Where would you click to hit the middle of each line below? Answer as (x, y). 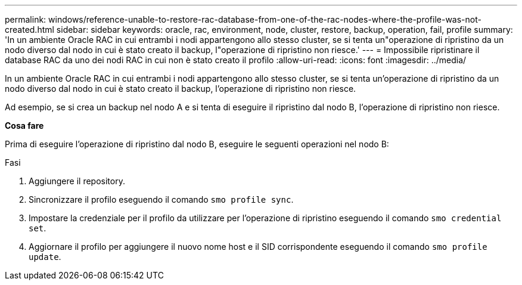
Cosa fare (24, 126)
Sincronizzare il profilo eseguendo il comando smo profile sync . (161, 199)
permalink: (26, 19)
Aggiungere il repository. (77, 181)
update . (45, 257)
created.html (29, 30)
